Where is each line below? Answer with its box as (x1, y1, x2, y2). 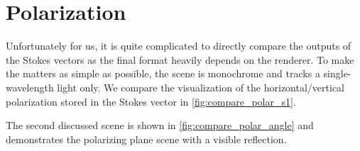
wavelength (6, 79, 54, 94)
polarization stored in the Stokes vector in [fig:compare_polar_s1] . (6, 94, 296, 108)
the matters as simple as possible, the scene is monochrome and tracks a (6, 66, 320, 81)
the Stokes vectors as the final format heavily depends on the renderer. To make (6, 52, 354, 67)
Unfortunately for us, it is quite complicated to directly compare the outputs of (6, 38, 351, 53)
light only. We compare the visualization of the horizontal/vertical (57, 79, 344, 94)
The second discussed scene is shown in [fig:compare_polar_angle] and (6, 118, 314, 133)
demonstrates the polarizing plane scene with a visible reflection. (6, 131, 287, 146)
